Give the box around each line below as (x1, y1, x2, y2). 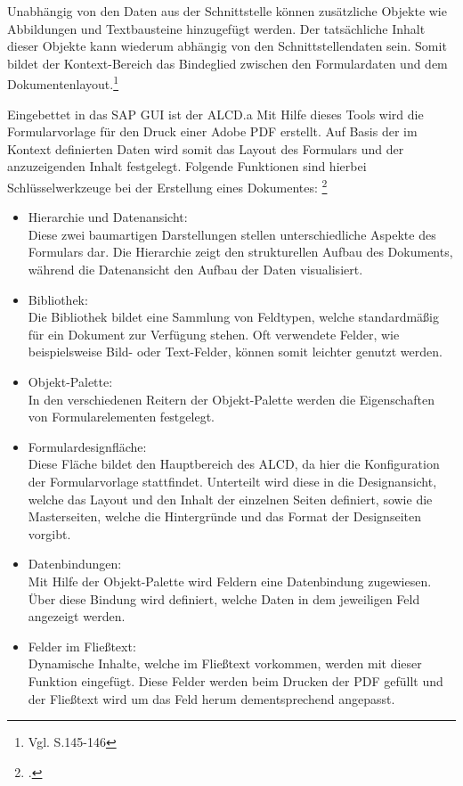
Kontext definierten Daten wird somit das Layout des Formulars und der (7, 139, 404, 158)
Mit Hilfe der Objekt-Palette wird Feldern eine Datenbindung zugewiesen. (28, 571, 432, 590)
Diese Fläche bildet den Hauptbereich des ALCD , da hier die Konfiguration (28, 454, 440, 473)
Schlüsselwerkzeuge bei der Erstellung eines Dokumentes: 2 (7, 176, 328, 196)
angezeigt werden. (28, 607, 126, 626)
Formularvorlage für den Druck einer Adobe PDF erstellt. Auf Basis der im (7, 122, 418, 141)
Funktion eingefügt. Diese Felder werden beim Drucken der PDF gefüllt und (28, 671, 443, 690)
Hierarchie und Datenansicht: (28, 208, 188, 226)
